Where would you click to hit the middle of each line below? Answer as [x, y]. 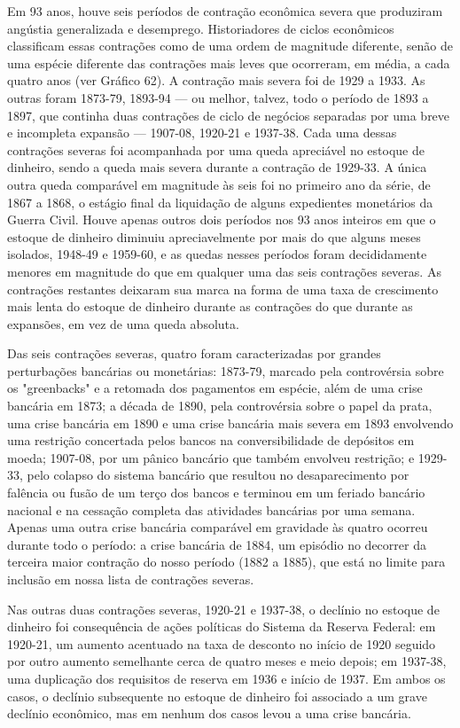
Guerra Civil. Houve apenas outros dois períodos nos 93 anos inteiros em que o [222, 219]
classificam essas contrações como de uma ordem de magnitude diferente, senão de [230, 46]
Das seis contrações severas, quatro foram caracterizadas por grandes [194, 353]
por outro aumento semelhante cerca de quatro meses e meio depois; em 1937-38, [227, 661]
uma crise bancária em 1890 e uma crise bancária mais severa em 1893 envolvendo [230, 423]
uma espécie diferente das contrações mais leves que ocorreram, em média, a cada [229, 63]
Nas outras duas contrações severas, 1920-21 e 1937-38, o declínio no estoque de [223, 609]
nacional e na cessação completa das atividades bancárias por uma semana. [211, 509]
